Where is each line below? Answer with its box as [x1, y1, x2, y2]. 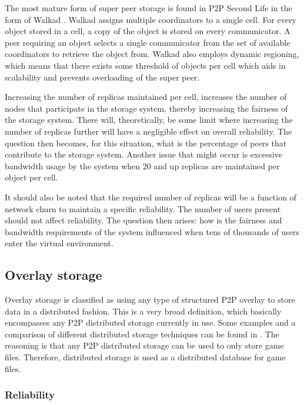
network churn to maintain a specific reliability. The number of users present [5, 202, 281, 215]
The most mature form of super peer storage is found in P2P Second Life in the [5, 2, 292, 14]
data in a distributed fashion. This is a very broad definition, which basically [5, 304, 282, 317]
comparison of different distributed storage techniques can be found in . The [5, 327, 279, 340]
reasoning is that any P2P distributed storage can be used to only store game [5, 339, 284, 352]
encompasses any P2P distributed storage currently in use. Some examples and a [5, 316, 296, 329]
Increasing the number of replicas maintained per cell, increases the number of [5, 91, 287, 103]
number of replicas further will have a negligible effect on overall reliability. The [5, 125, 292, 137]
